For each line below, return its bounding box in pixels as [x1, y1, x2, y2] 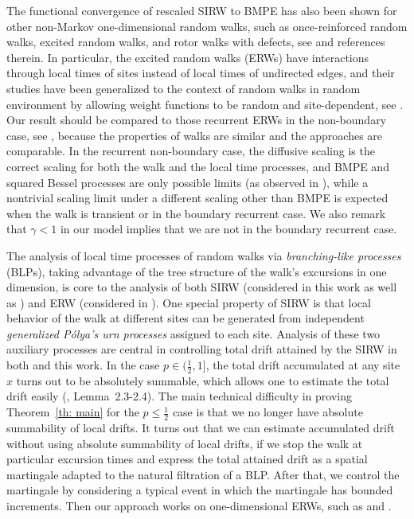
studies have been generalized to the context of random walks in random [6, 80, 361, 96]
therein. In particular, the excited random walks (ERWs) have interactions [6, 49, 369, 65]
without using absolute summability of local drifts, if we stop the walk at [6, 435, 363, 451]
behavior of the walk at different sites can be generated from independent [6, 310, 365, 326]
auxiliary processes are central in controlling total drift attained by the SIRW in [6, 341, 397, 357]
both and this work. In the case [6, 357, 160, 373]
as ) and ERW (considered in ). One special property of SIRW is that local [6, 294, 371, 310]
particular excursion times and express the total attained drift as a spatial [6, 451, 368, 467]
